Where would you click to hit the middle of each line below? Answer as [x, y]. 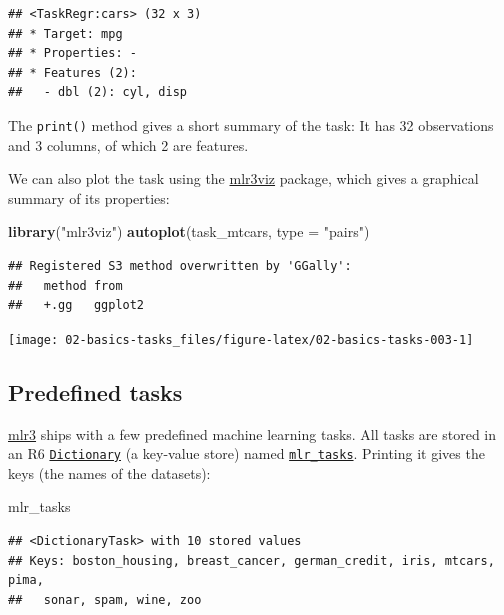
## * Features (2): [72, 72]
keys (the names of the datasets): [109, 472]
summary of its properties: [89, 197]
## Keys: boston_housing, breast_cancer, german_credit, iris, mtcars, [251, 560]
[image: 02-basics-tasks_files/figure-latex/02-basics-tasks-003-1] [241, 339]
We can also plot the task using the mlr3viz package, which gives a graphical [243, 178]
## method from [65, 285]
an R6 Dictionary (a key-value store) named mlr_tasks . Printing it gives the [246, 453]
